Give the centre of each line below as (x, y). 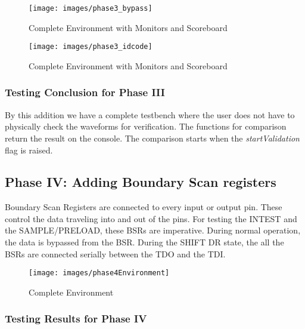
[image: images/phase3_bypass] (91, 8)
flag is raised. (29, 150)
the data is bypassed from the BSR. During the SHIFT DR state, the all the (144, 242)
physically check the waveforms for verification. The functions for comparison (146, 126)
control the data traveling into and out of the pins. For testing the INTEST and (151, 218)
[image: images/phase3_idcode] (91, 47)
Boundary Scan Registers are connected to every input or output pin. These (144, 207)
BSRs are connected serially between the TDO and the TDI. (115, 253)
